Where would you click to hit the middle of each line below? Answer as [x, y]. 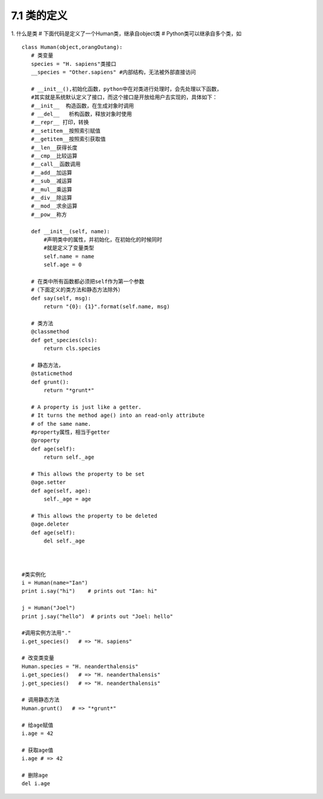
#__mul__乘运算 [51, 189]
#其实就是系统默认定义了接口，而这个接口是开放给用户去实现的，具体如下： [124, 97]
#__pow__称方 [49, 214]
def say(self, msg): [61, 298]
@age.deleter [50, 524]
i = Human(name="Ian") [55, 583]
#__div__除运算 [51, 198]
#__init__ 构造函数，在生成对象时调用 [83, 106]
